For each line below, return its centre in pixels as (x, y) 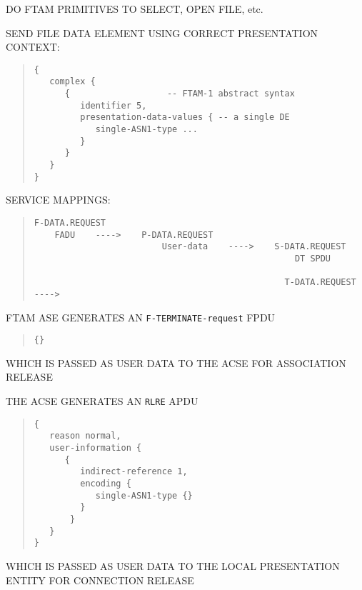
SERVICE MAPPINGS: (58, 200)
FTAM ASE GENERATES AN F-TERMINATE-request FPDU (141, 317)
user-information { (96, 448)
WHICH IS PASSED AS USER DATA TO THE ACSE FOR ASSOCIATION (176, 362)
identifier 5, (114, 105)
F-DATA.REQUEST (70, 222)
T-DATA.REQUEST (320, 282)
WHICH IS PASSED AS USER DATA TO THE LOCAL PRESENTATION (173, 565)
